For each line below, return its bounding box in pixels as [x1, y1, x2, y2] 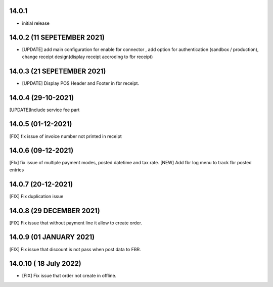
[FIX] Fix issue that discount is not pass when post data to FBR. [9, 246, 141, 252]
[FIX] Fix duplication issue [9, 193, 64, 199]
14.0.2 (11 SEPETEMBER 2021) [9, 33, 105, 42]
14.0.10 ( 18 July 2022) [9, 259, 82, 268]
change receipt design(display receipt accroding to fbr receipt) [22, 54, 153, 60]
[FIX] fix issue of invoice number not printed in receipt [9, 133, 122, 139]
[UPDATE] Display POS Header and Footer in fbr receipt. [22, 80, 139, 86]
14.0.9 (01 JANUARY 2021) [9, 233, 95, 242]
